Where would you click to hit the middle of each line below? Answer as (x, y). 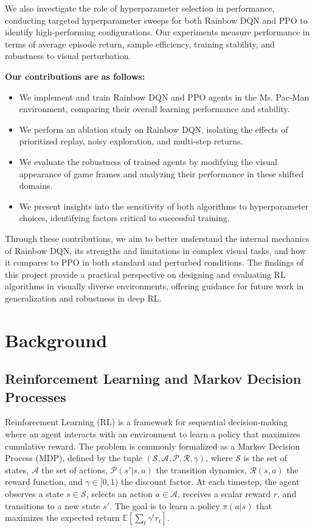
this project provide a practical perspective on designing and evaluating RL (145, 274)
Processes (36, 396)
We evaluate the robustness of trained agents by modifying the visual (148, 161)
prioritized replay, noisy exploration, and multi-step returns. (131, 141)
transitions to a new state (53, 505)
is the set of (265, 458)
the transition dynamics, (201, 469)
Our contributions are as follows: (75, 76)
